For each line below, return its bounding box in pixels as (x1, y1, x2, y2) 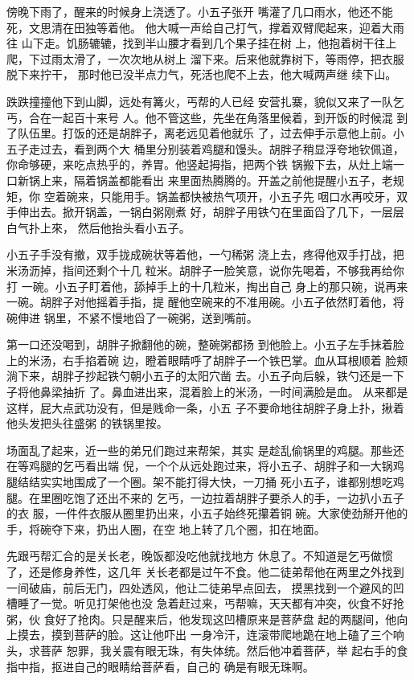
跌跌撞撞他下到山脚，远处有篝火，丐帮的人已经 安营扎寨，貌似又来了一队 (6, 92, 393, 109)
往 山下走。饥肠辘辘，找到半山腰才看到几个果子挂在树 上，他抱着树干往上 (6, 35, 397, 51)
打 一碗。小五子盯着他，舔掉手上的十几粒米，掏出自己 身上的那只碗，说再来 (6, 277, 408, 294)
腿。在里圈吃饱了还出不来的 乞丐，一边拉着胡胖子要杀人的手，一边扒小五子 (6, 489, 404, 506)
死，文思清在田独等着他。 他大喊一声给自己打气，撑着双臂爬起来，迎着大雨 (6, 18, 404, 35)
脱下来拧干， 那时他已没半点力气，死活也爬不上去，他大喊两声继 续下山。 (6, 66, 397, 83)
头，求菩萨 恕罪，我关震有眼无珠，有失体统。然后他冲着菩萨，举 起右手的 (6, 641, 397, 658)
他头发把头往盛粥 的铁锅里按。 (6, 415, 168, 432)
